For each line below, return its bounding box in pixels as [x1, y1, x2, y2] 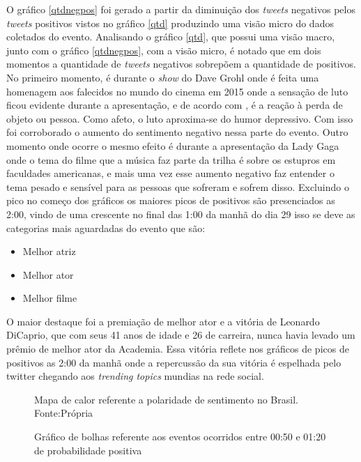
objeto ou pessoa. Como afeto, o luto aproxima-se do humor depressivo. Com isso [6, 111, 353, 125]
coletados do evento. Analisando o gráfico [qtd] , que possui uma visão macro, [6, 29, 335, 44]
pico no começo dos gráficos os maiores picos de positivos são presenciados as [6, 193, 335, 208]
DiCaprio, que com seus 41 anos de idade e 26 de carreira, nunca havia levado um [6, 328, 355, 342]
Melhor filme [22, 291, 77, 305]
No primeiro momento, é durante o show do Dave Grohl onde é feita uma [6, 70, 319, 84]
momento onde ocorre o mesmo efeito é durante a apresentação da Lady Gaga [6, 138, 339, 153]
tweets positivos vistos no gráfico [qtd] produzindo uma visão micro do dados [6, 15, 334, 30]
